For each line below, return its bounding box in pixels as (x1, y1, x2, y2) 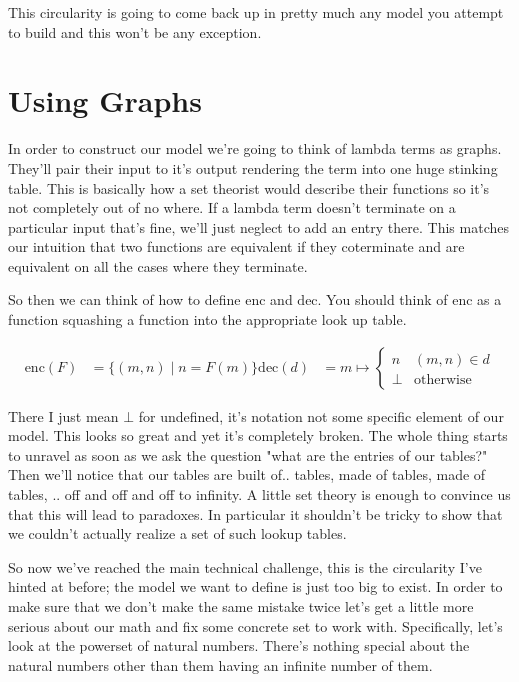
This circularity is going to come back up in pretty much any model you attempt (8, 2, 504, 22)
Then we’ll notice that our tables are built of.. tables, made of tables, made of (8, 464, 486, 485)
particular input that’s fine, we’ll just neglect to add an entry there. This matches (8, 216, 509, 237)
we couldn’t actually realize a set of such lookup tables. (8, 523, 347, 544)
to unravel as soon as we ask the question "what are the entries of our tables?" (8, 444, 488, 465)
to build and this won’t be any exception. (8, 21, 262, 42)
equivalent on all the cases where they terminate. (8, 255, 308, 276)
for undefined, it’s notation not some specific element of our (138, 405, 504, 426)
